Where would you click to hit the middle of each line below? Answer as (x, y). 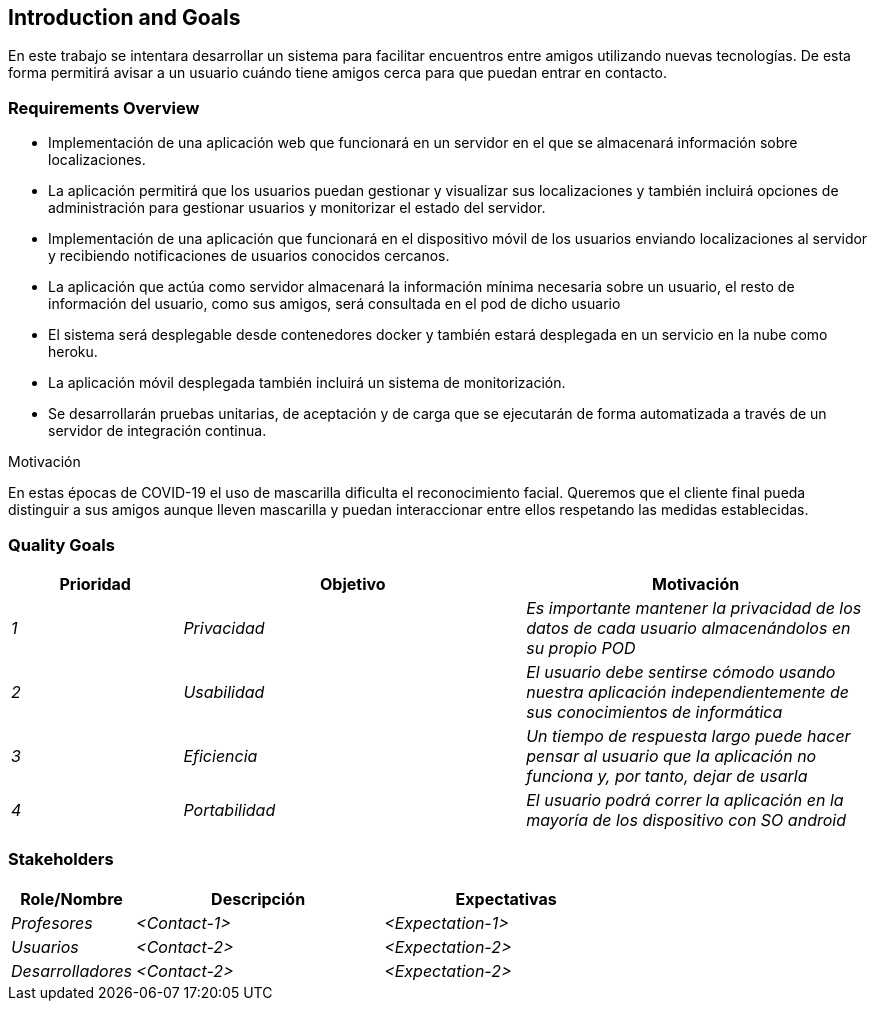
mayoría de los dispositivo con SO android (686, 819)
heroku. (73, 352)
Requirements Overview (104, 107)
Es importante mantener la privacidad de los (694, 607)
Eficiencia (220, 755)
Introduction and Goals (124, 17)
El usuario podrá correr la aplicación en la (685, 799)
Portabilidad (229, 809)
